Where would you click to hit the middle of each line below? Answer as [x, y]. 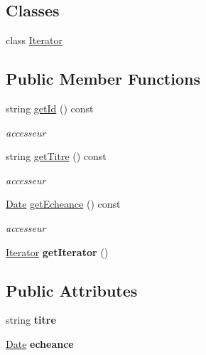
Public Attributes [72, 290]
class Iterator [34, 40]
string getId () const [50, 108]
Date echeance [40, 343]
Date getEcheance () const [63, 204]
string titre [31, 320]
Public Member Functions [103, 79]
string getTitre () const [56, 156]
